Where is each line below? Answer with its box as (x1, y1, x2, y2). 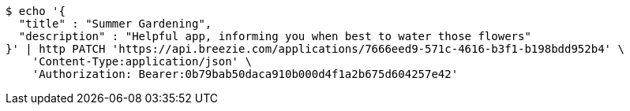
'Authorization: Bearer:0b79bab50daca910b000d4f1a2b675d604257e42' (32, 68, 459, 80)
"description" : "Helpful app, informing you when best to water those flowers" (18, 30, 531, 43)
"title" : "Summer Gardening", (18, 17, 212, 30)
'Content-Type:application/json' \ (32, 55, 252, 68)
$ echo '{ (6, 5, 66, 17)
